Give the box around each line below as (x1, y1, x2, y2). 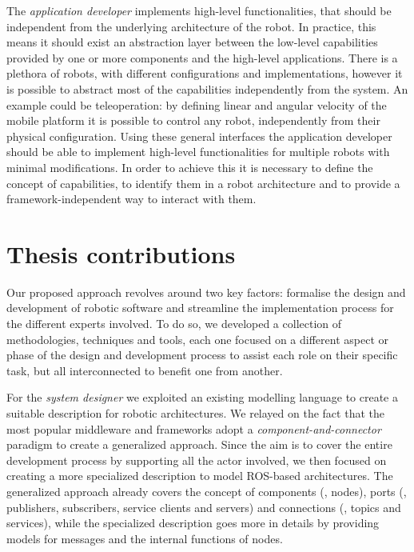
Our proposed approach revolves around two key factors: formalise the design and (6, 283, 406, 300)
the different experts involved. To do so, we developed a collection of (6, 315, 342, 332)
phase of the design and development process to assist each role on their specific (6, 346, 398, 363)
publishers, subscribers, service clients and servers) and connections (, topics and (6, 498, 401, 515)
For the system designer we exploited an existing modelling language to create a (6, 389, 398, 406)
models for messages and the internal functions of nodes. (6, 530, 283, 546)
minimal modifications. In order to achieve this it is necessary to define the (6, 158, 373, 175)
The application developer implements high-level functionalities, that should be (6, 2, 392, 18)
